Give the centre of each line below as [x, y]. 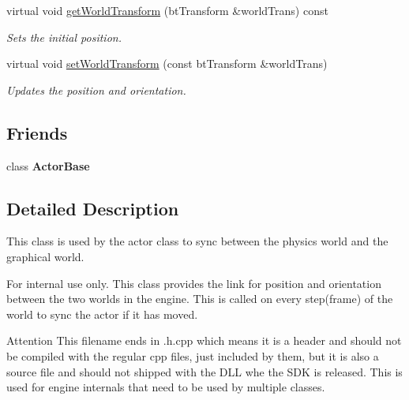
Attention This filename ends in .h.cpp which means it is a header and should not [204, 340]
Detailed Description [93, 208]
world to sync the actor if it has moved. [102, 314]
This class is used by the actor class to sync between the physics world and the [197, 241]
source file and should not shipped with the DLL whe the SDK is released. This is [204, 371]
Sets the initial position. [64, 37]
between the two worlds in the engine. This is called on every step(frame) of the [200, 299]
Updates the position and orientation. [96, 90]
